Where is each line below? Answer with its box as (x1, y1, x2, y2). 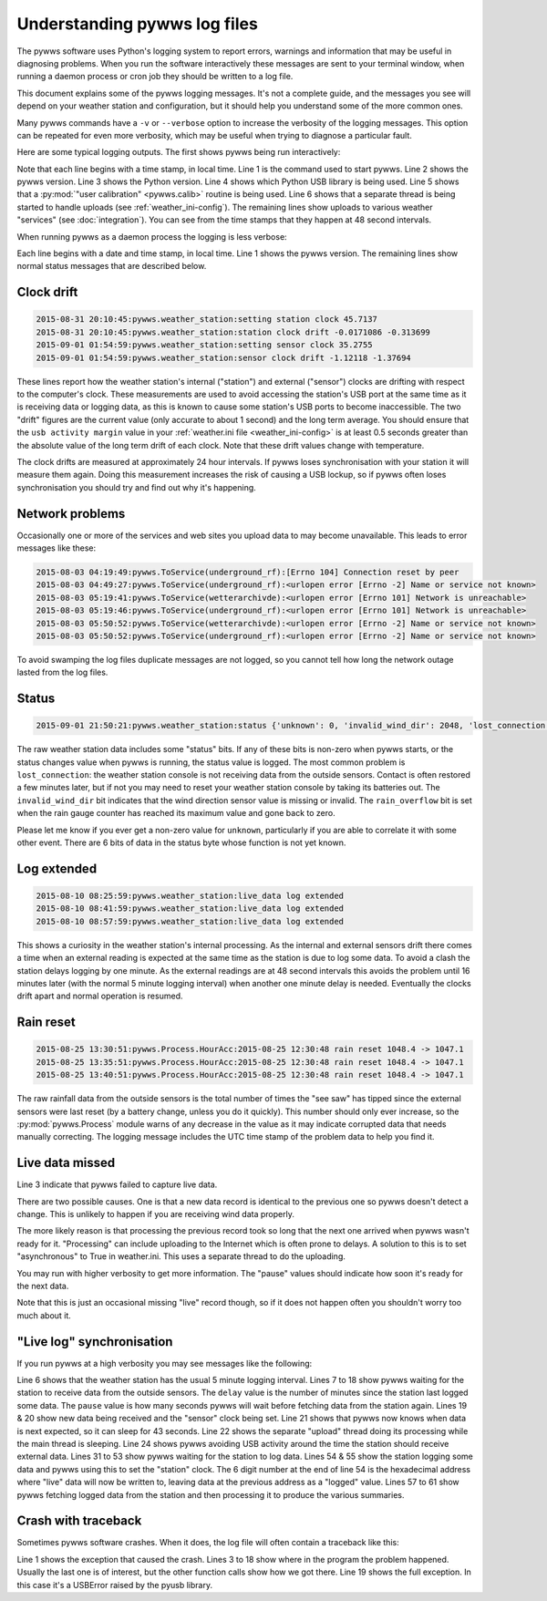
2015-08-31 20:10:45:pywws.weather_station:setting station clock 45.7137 (36, 315, 378, 325)
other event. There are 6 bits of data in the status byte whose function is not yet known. (16, 837, 346, 848)
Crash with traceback (16, 1513, 142, 1529)
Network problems (16, 506, 126, 522)
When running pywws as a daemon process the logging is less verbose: (16, 231, 287, 242)
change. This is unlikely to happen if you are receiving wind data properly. (16, 1208, 295, 1219)
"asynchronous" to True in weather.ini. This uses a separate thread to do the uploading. (16, 1251, 346, 1262)
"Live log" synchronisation (16, 1334, 173, 1349)
